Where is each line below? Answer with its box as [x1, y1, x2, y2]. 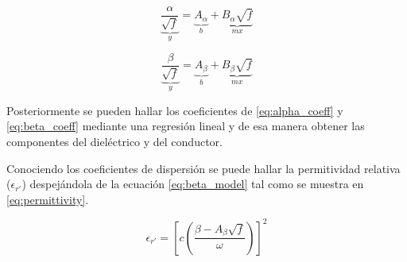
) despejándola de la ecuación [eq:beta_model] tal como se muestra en [21, 175, 364, 192]
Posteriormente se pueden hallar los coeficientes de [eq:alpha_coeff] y [6, 102, 343, 118]
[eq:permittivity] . [6, 191, 89, 207]
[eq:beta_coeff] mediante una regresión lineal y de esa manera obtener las [6, 118, 365, 134]
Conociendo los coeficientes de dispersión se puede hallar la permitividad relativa [6, 160, 401, 176]
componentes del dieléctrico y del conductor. [6, 133, 223, 149]
